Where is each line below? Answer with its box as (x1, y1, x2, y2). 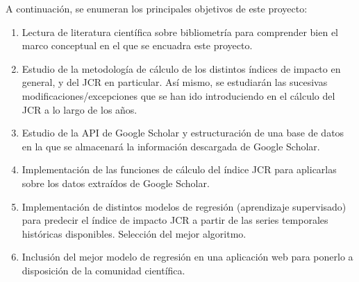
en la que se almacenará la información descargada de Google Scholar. (22, 139, 320, 153)
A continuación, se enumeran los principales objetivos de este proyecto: (6, 1, 308, 15)
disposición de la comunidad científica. (22, 263, 185, 277)
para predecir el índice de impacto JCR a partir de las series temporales (22, 213, 328, 227)
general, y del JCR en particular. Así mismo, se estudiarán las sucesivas (22, 75, 328, 89)
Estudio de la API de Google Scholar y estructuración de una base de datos (22, 125, 344, 140)
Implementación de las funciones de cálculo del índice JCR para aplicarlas (22, 162, 337, 177)
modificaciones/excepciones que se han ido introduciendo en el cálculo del (22, 88, 335, 103)
